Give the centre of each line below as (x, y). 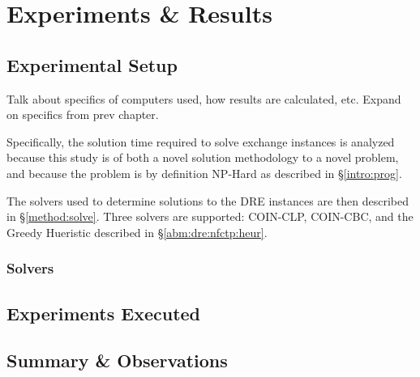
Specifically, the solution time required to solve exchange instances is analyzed (201, 141)
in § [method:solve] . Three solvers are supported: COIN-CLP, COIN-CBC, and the (210, 216)
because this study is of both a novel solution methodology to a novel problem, (203, 157)
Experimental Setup (92, 64)
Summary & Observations (117, 360)
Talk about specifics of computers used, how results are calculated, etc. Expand (204, 98)
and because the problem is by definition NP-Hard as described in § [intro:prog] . (204, 173)
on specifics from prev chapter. (83, 114)
